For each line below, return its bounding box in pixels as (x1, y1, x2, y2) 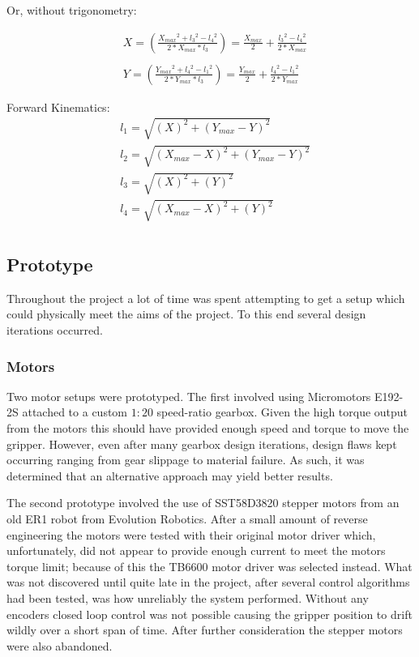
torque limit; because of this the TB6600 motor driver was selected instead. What (6, 557, 413, 574)
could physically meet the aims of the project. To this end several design (6, 305, 366, 322)
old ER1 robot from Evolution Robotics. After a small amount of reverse (6, 510, 368, 527)
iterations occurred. (6, 322, 103, 339)
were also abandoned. (6, 637, 113, 654)
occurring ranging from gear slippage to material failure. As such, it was (6, 451, 365, 468)
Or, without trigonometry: (6, 2, 137, 18)
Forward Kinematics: (6, 98, 110, 115)
